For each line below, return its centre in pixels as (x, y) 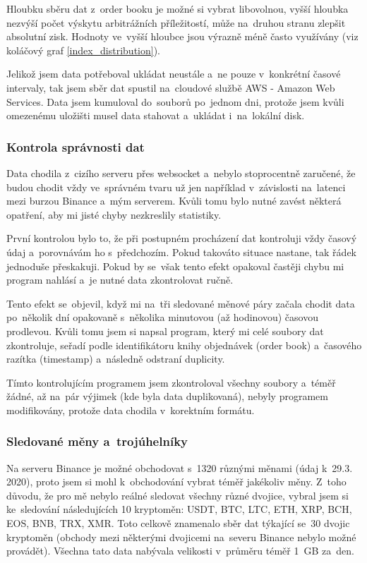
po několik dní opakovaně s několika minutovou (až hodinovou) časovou (162, 317)
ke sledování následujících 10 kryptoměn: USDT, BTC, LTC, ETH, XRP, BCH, (179, 509)
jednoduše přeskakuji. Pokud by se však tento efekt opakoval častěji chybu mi (175, 266)
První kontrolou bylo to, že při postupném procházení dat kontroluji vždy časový (182, 238)
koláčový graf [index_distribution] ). (84, 50)
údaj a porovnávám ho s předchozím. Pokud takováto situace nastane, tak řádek (182, 252)
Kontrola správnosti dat (76, 146)
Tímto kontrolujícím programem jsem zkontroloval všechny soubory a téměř (171, 382)
